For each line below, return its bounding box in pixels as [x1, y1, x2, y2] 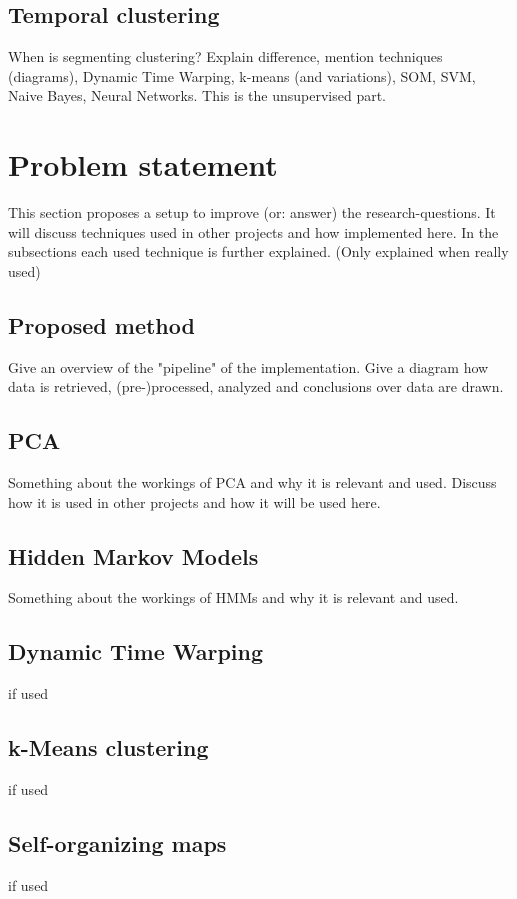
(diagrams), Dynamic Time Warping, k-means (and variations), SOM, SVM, [8, 65, 476, 86]
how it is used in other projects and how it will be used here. [8, 491, 381, 512]
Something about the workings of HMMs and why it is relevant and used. [8, 587, 459, 608]
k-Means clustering [8, 732, 209, 763]
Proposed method [8, 309, 195, 340]
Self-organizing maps [8, 828, 227, 859]
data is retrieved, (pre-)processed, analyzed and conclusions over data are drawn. [8, 376, 504, 397]
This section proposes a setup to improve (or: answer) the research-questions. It [8, 202, 496, 223]
